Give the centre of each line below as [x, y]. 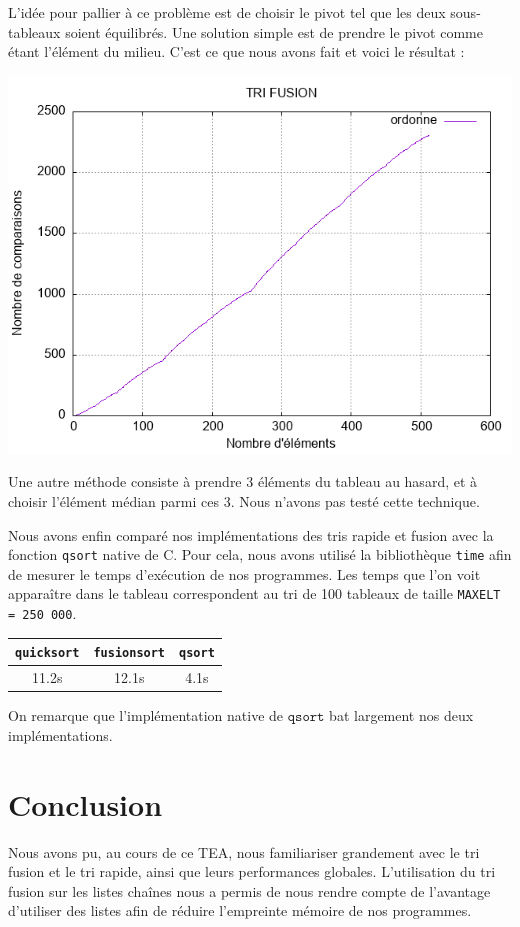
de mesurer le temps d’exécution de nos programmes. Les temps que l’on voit [244, 573]
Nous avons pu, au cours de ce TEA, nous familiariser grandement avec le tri [244, 851]
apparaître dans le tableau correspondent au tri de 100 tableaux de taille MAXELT [254, 593]
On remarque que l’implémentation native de [146, 715]
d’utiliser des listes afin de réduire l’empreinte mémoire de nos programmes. [240, 910]
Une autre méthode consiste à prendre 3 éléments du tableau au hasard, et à [243, 481]
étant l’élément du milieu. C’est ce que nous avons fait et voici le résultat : [236, 51]
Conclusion [85, 803]
